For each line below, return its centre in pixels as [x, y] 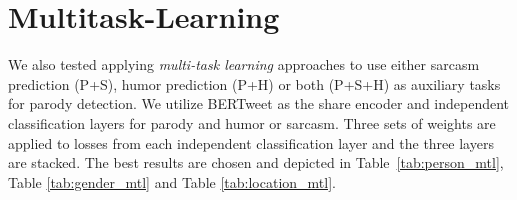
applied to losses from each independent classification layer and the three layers [251, 142]
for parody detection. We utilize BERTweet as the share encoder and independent [259, 103]
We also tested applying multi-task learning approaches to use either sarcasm [244, 64]
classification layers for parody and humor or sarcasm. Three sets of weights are [252, 122]
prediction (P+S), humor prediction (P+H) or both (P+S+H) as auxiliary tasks [254, 83]
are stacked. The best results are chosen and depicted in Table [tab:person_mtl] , [256, 162]
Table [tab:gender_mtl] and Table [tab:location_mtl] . [172, 181]
